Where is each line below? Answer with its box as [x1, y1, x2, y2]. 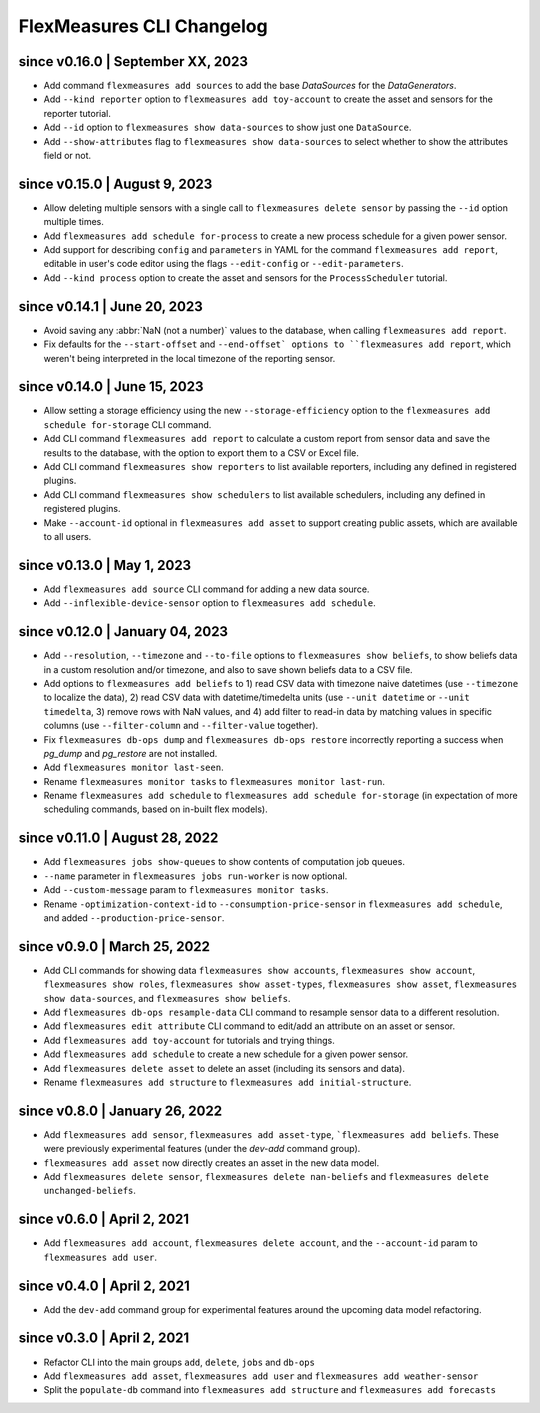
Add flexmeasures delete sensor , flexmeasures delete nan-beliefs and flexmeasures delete [43, 1171, 489, 1183]
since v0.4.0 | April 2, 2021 [18, 1277, 190, 1294]
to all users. [43, 530, 92, 542]
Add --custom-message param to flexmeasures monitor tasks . [43, 884, 329, 896]
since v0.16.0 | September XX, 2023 [18, 53, 249, 70]
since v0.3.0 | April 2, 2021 [18, 1330, 190, 1347]
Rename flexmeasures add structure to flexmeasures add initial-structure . [43, 1076, 412, 1088]
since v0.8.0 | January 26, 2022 [18, 1102, 223, 1119]
